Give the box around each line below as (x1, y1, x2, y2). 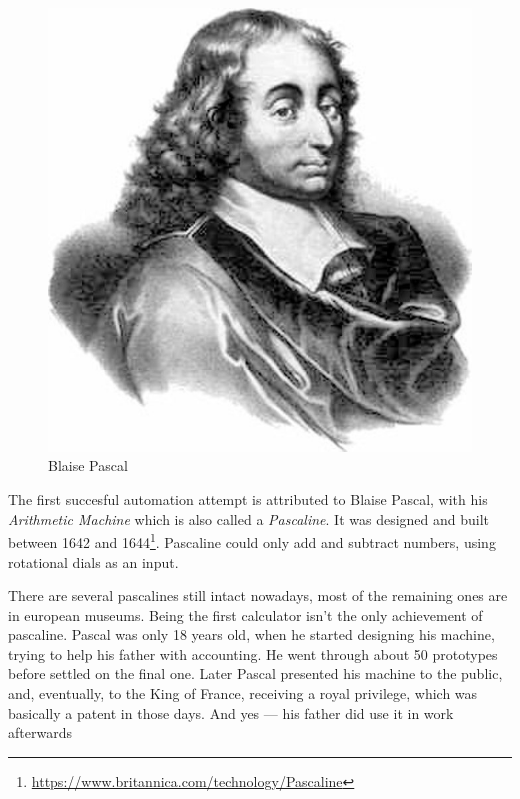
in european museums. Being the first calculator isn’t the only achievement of (8, 604, 483, 625)
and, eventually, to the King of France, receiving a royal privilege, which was (8, 683, 478, 704)
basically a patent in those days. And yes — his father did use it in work (8, 702, 454, 723)
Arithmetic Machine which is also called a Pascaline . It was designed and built (8, 508, 490, 529)
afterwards (8, 722, 72, 743)
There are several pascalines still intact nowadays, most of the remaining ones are (8, 585, 508, 606)
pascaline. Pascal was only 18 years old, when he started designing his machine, (8, 624, 495, 645)
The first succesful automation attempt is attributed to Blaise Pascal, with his (8, 489, 488, 510)
